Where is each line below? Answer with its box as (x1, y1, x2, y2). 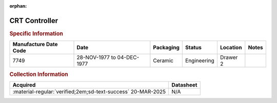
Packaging (153, 44, 180, 51)
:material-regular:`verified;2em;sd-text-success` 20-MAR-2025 (12, 88, 166, 95)
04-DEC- (117, 54, 140, 61)
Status (185, 44, 202, 51)
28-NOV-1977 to (76, 54, 116, 61)
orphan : (9, 3, 27, 9)
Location (220, 44, 242, 51)
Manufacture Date (12, 41, 58, 48)
